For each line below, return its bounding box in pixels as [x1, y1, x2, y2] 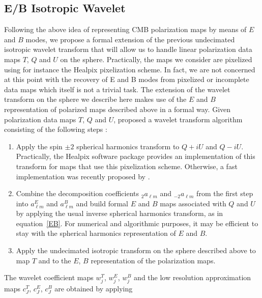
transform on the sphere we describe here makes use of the [4, 94, 187, 104]
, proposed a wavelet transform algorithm [113, 114, 243, 124]
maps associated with [160, 198, 226, 208]
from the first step [196, 188, 253, 199]
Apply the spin [16, 141, 63, 151]
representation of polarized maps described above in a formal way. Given [4, 103, 231, 114]
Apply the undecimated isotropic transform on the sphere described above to [16, 245, 256, 256]
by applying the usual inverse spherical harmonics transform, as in [16, 208, 223, 219]
